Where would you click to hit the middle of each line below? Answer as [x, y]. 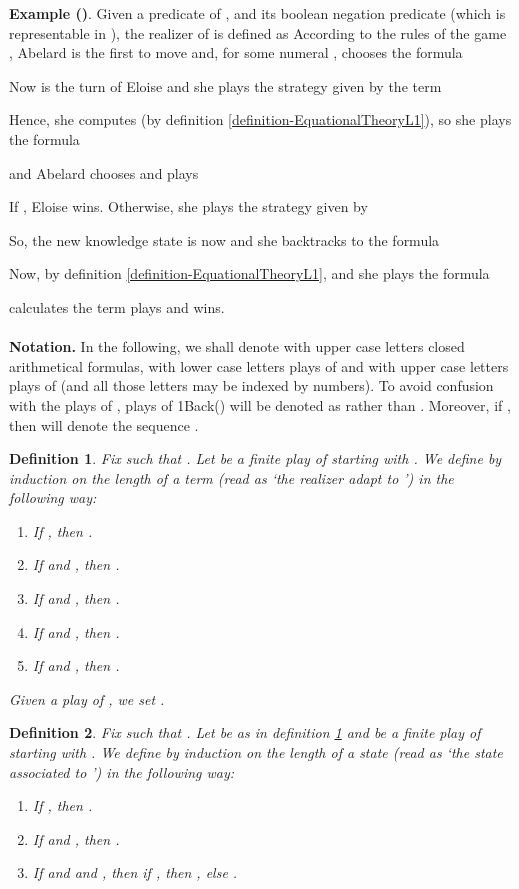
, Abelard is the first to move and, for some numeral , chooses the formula [236, 52]
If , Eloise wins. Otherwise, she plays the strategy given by [188, 206]
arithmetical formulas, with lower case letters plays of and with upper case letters [259, 365]
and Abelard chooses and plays [104, 172]
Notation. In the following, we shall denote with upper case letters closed [237, 346]
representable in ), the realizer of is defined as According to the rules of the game [258, 32]
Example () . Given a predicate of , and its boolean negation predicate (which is [257, 13]
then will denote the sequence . [104, 424]
